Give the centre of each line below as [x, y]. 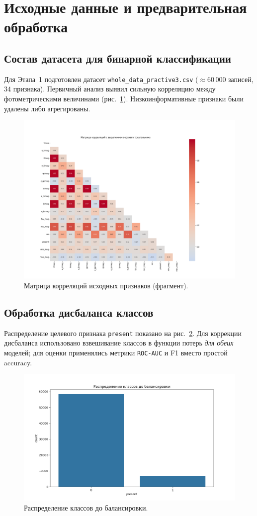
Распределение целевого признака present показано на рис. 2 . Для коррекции [123, 333]
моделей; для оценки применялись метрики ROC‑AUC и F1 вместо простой [116, 352]
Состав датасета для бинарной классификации [118, 58]
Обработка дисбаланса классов [79, 312]
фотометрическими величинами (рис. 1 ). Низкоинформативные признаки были [124, 99]
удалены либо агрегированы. [47, 108]
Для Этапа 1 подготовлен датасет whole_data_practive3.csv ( [101, 79]
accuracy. [18, 362]
